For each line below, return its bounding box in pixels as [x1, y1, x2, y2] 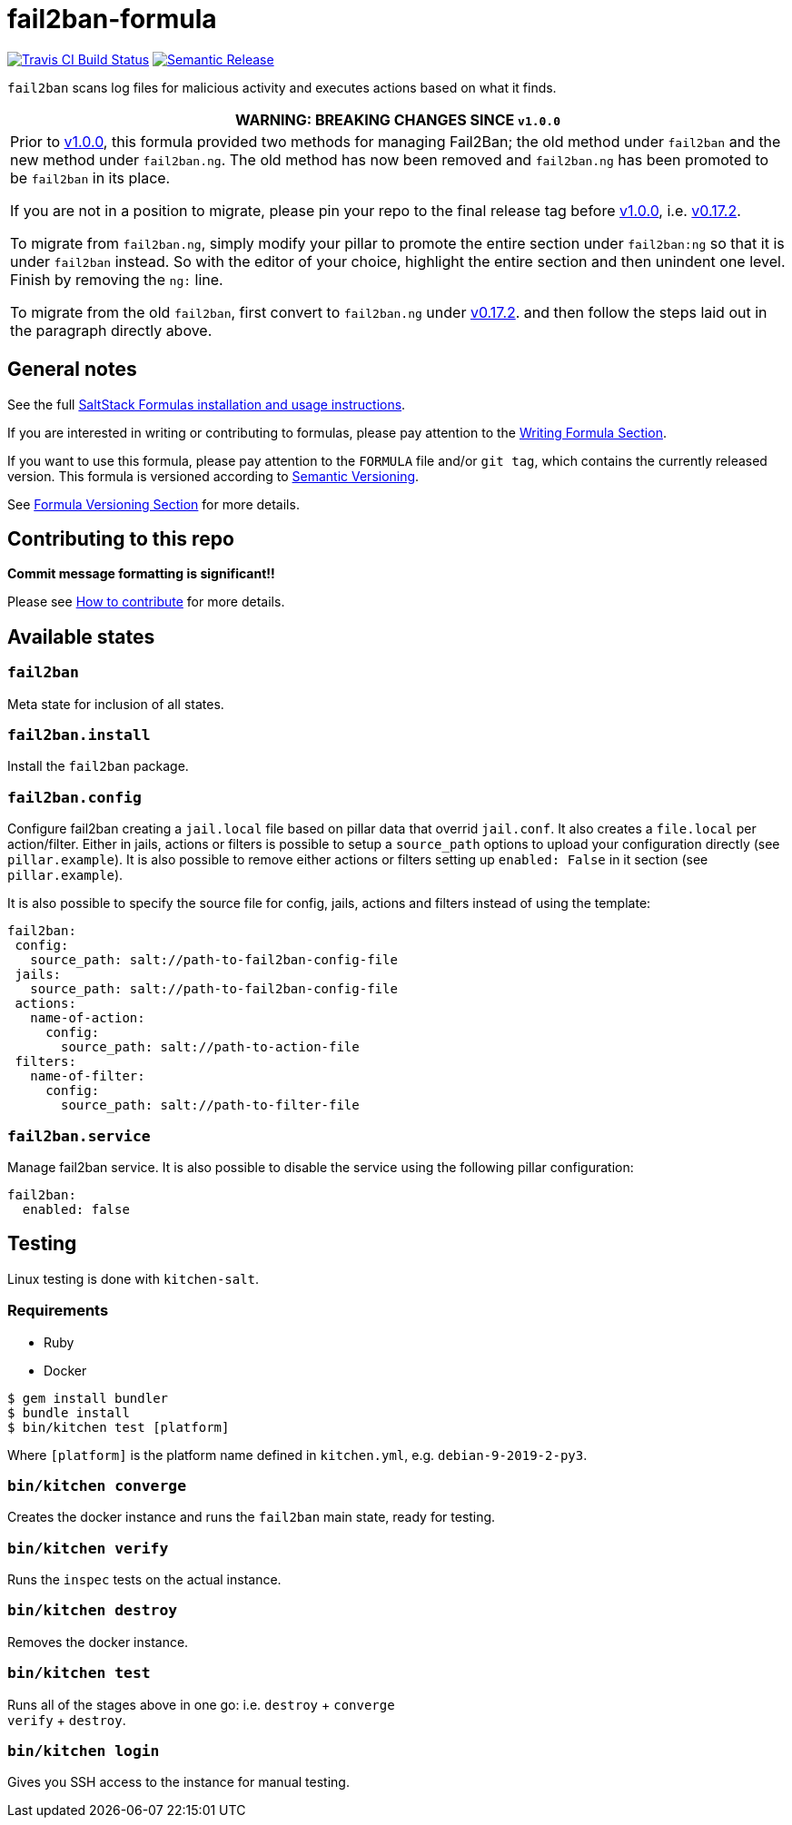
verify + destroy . [7, 1712, 126, 1728]
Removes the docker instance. [7, 1633, 189, 1650]
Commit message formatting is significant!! [7, 566, 275, 582]
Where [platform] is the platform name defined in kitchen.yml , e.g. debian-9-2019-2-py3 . [7, 1446, 588, 1463]
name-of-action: [30, 1011, 145, 1026]
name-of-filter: [30, 1069, 145, 1084]
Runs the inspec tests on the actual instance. [7, 1572, 282, 1587]
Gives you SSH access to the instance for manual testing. [7, 1774, 350, 1790]
